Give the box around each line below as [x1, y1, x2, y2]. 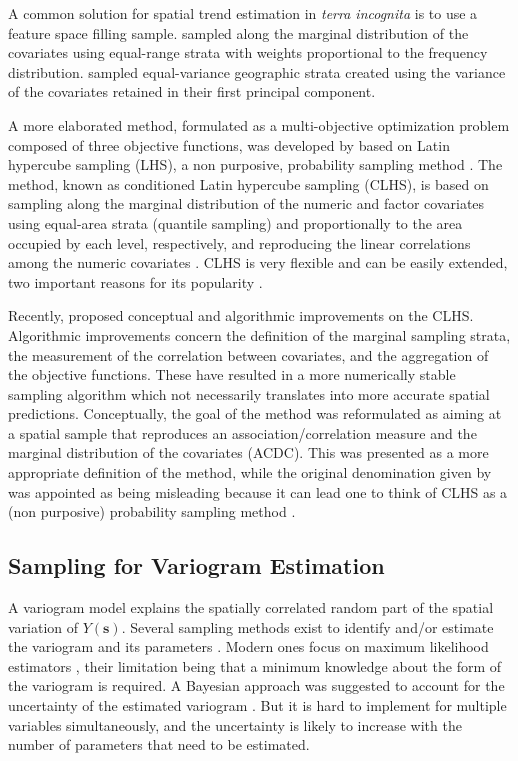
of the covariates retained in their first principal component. [8, 81, 376, 102]
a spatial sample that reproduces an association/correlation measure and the [8, 422, 477, 443]
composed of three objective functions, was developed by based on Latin [8, 134, 450, 155]
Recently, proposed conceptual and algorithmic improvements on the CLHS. [8, 305, 474, 326]
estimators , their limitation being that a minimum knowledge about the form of [8, 655, 502, 676]
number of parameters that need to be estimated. [8, 734, 310, 755]
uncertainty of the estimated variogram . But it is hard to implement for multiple [8, 695, 507, 716]
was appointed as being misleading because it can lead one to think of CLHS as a [8, 481, 508, 502]
